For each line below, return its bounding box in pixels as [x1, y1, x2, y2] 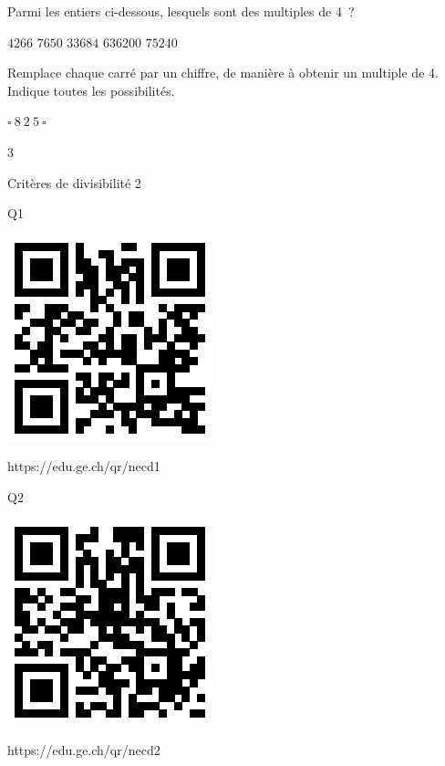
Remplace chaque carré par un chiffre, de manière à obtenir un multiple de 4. [7, 63, 439, 82]
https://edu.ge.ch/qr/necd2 [7, 740, 160, 760]
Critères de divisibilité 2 [7, 173, 141, 192]
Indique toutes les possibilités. [7, 80, 175, 100]
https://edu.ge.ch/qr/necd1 [7, 456, 160, 476]
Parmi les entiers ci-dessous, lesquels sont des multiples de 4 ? [7, 2, 355, 20]
